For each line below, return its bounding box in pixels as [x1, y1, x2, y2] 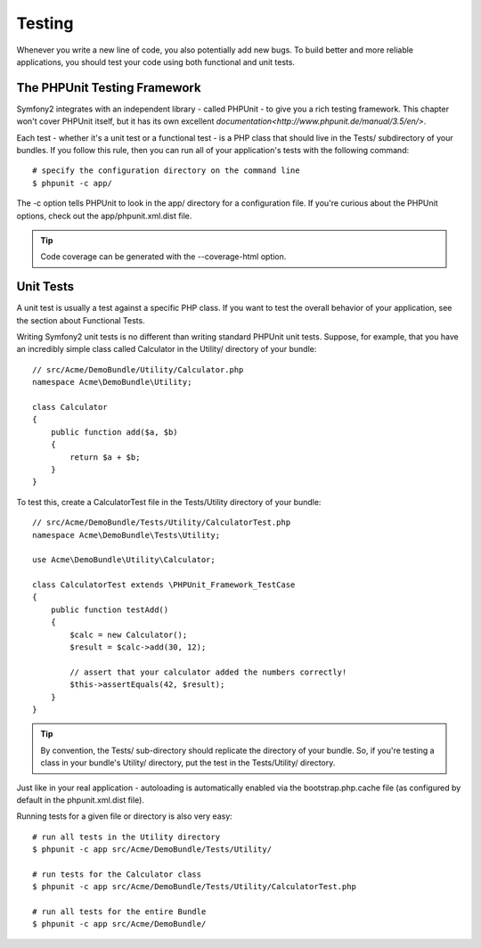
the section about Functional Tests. [16, 315, 146, 325]
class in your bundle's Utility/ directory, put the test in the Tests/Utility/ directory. [40, 757, 336, 768]
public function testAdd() [50, 604, 169, 615]
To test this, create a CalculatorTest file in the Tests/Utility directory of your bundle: [16, 496, 322, 507]
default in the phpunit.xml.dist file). [16, 794, 144, 805]
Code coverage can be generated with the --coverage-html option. [40, 251, 287, 262]
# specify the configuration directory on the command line [32, 166, 300, 176]
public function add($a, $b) [50, 427, 178, 437]
